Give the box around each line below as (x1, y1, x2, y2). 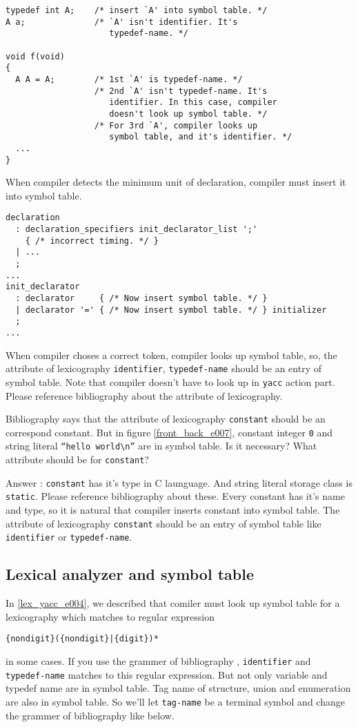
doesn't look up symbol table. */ (109, 108, 268, 119)
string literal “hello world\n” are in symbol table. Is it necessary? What (6, 438, 317, 453)
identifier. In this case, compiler (109, 97, 277, 108)
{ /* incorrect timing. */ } (25, 235, 159, 246)
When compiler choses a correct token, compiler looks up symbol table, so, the (6, 347, 337, 362)
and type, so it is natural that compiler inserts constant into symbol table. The (6, 503, 340, 517)
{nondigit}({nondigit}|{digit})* (6, 634, 159, 644)
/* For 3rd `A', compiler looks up (94, 120, 258, 130)
